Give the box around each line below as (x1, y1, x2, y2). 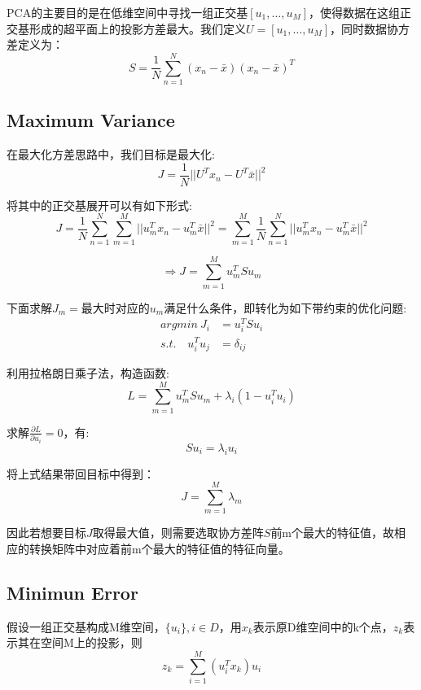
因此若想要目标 (7, 524, 86, 541)
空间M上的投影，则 (40, 634, 143, 651)
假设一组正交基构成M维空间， (7, 618, 165, 635)
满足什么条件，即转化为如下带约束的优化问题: (164, 299, 407, 316)
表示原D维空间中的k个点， (252, 618, 393, 635)
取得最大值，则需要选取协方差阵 (92, 524, 264, 541)
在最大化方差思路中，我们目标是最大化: (7, 146, 215, 163)
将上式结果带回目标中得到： (7, 465, 155, 482)
